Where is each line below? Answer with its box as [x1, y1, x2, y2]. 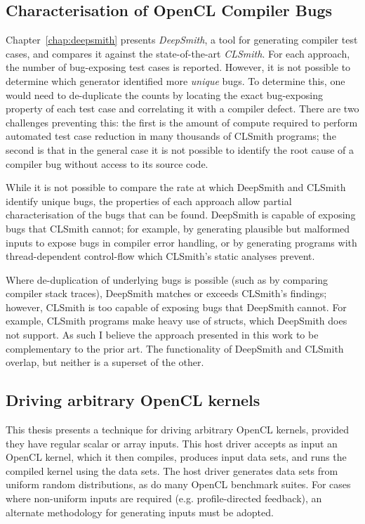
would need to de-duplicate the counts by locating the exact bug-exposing [6, 87, 324, 102]
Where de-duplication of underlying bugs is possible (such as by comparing [6, 272, 328, 287]
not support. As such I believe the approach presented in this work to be [6, 327, 319, 342]
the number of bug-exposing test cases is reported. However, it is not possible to [6, 60, 351, 74]
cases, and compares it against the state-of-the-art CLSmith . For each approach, [6, 46, 350, 60]
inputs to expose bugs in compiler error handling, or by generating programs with [6, 235, 357, 249]
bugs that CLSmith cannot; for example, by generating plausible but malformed [6, 221, 350, 235]
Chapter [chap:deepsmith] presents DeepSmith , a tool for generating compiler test [6, 32, 358, 47]
